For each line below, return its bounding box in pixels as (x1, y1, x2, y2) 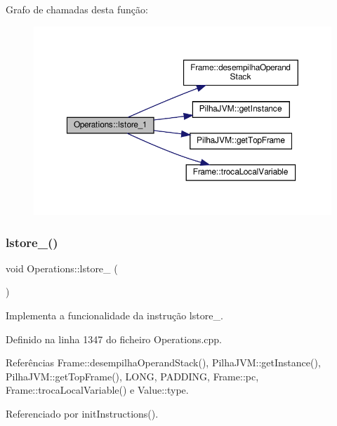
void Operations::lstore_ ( (6, 260, 118, 275)
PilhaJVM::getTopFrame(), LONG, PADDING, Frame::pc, (6, 368, 259, 383)
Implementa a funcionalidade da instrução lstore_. (6, 308, 223, 322)
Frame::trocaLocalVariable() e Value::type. (6, 382, 189, 397)
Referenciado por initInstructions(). (6, 406, 159, 420)
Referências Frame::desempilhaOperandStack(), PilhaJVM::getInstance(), (6, 355, 321, 370)
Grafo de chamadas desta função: (6, 2, 148, 16)
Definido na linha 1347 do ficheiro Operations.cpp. (6, 331, 223, 346)
